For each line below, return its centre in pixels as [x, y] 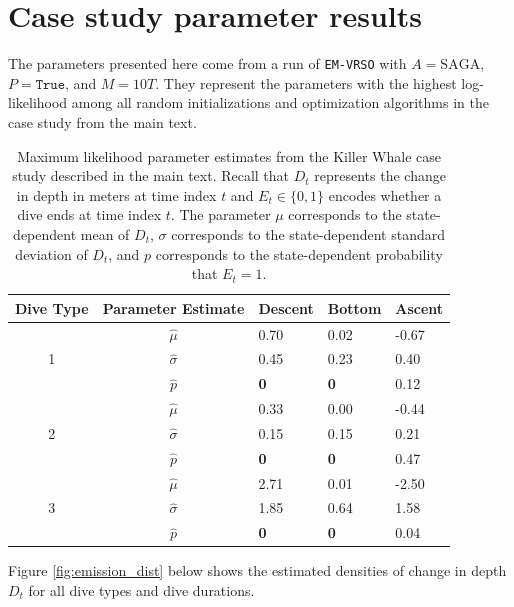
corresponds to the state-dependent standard [308, 233]
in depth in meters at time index [116, 194]
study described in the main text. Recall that [151, 175]
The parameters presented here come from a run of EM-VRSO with [207, 63]
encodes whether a [385, 194]
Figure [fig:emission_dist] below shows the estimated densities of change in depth [257, 570]
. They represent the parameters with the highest [306, 82]
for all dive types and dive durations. [141, 590]
